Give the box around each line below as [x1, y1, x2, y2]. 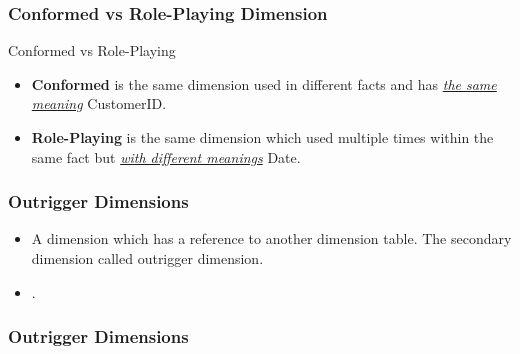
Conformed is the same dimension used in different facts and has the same [31, 73, 497, 94]
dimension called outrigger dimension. [31, 248, 264, 268]
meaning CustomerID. [31, 93, 167, 114]
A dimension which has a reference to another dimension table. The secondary [31, 228, 512, 249]
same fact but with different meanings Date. [31, 146, 301, 167]
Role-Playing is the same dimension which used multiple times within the [31, 127, 494, 147]
